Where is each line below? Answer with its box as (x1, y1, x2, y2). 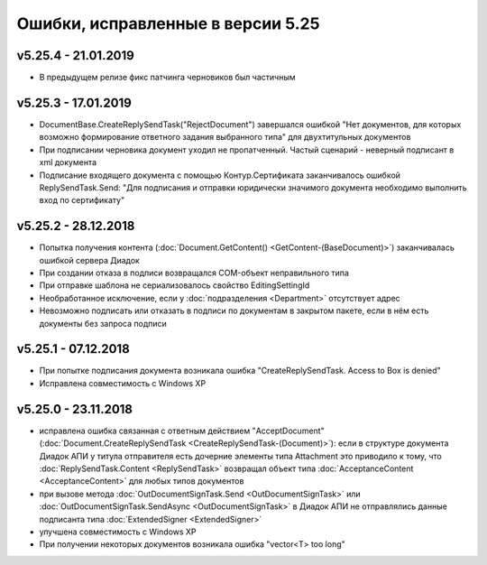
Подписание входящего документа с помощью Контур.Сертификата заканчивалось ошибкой (39, 170, 401, 181)
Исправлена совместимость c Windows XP (39, 377, 207, 388)
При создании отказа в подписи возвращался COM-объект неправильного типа (39, 267, 349, 278)
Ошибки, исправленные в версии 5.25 (16, 14, 320, 33)
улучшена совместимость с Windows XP (39, 526, 198, 537)
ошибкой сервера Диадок (39, 255, 140, 265)
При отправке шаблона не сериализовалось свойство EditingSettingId (39, 280, 310, 291)
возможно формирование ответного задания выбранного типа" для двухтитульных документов (39, 132, 411, 143)
